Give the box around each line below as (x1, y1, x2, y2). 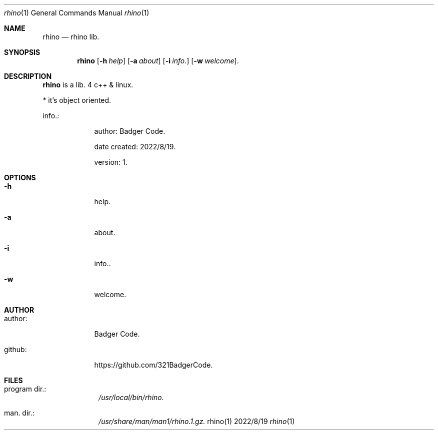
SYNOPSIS (4, 48, 40, 56)
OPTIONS (4, 173, 36, 182)
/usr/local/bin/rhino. (98, 393, 164, 402)
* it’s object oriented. (42, 96, 111, 104)
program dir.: (4, 385, 46, 393)
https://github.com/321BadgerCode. (94, 361, 213, 369)
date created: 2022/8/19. (94, 142, 176, 151)
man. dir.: (4, 409, 34, 417)
